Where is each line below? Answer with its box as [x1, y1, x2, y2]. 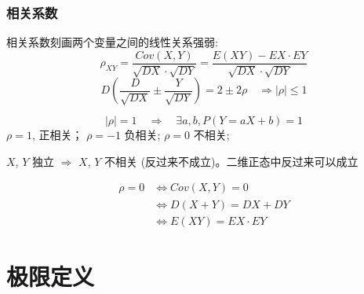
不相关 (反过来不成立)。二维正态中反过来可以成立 [104, 153, 359, 169]
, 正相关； [31, 127, 83, 143]
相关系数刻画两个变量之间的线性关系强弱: [6, 34, 218, 50]
